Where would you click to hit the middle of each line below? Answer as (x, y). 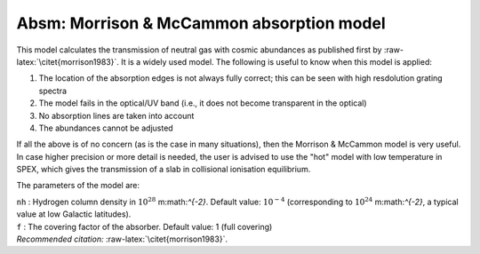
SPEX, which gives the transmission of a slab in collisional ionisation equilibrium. (164, 170)
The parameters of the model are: (78, 186)
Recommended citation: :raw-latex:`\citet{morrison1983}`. (122, 239)
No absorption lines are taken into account (116, 115)
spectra (52, 91)
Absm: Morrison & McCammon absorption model (201, 23)
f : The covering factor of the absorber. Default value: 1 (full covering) (144, 226)
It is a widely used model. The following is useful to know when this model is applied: (276, 61)
